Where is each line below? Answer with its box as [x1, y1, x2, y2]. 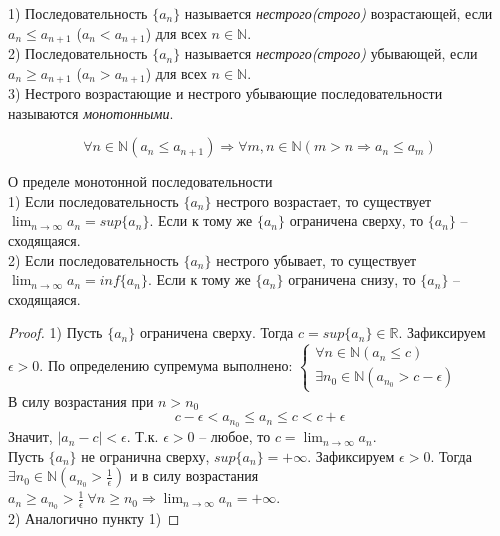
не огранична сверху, [81, 445, 210, 466]
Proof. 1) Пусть [8, 322, 103, 343]
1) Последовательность [8, 3, 148, 23]
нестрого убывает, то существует [216, 249, 417, 270]
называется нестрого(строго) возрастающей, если [184, 3, 493, 23]
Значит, [8, 426, 53, 447]
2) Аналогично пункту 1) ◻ [8, 508, 180, 529]
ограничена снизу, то [288, 269, 416, 290]
